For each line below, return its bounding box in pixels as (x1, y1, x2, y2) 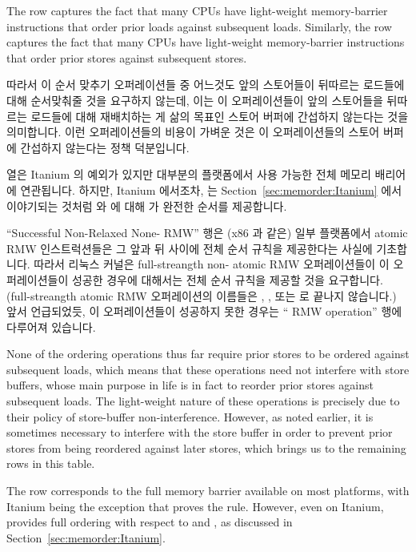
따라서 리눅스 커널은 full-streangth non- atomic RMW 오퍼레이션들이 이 (34, 256, 390, 272)
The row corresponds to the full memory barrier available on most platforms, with (6, 482, 410, 499)
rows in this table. (6, 455, 95, 472)
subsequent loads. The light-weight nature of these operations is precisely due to (6, 393, 400, 409)
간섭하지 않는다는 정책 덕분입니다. (20, 139, 190, 155)
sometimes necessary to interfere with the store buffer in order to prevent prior (6, 424, 393, 441)
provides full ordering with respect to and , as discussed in (6, 514, 293, 530)
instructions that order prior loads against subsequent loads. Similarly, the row (6, 18, 392, 34)
